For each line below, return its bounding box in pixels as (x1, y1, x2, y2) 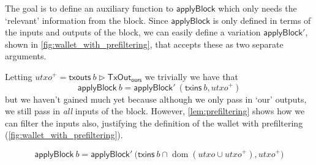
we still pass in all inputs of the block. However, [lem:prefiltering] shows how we (5, 105, 305, 117)
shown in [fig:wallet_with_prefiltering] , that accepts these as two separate (5, 37, 284, 50)
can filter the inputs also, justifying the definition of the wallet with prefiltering (5, 116, 303, 129)
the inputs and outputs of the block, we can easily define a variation (5, 26, 261, 38)
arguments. (5, 50, 47, 62)
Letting (5, 70, 32, 82)
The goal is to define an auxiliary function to (5, 2, 174, 14)
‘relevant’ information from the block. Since (5, 13, 168, 26)
